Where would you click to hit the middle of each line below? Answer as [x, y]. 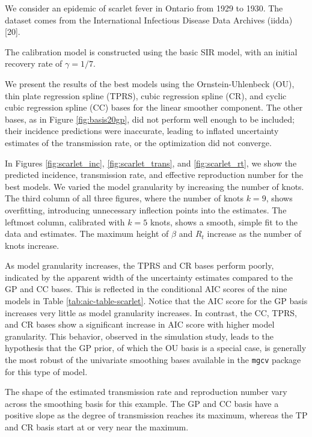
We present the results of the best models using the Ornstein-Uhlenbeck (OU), [150, 83]
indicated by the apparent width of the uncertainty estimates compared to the [149, 277]
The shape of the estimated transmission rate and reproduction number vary [146, 392]
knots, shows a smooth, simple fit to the [224, 222]
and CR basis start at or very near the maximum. [97, 427]
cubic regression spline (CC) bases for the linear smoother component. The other [154, 107]
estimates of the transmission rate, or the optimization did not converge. [138, 142]
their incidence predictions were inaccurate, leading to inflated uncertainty [142, 131]
